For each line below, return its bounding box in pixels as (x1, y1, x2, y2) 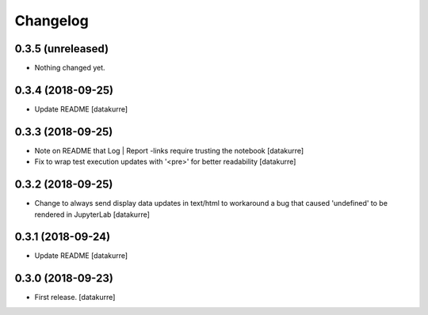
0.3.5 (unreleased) (14, 42, 109, 55)
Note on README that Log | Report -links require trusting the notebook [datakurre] (34, 146, 304, 155)
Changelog (14, 12, 89, 29)
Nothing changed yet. (34, 63, 106, 73)
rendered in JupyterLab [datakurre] (34, 210, 151, 219)
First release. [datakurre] (34, 293, 116, 302)
